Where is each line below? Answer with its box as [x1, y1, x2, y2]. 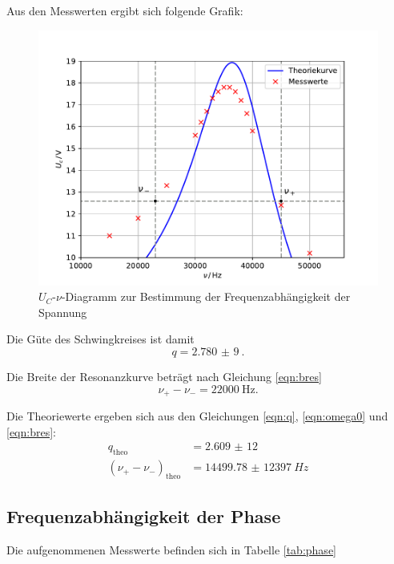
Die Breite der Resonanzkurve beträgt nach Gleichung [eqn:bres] [6, 367, 322, 384]
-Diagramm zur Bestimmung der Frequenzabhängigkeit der [61, 288, 351, 305]
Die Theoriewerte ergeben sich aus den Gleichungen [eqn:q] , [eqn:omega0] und [6, 408, 388, 424]
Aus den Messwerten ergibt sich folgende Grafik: [6, 2, 243, 18]
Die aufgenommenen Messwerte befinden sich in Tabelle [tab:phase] [6, 542, 336, 558]
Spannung [38, 303, 87, 320]
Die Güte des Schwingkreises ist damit [6, 331, 195, 347]
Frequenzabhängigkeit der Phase [6, 504, 281, 529]
